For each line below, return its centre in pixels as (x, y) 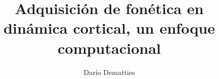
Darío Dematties (109, 72)
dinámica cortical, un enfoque (109, 28)
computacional (109, 48)
